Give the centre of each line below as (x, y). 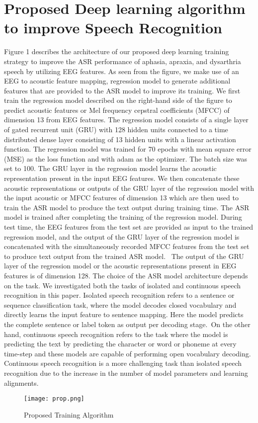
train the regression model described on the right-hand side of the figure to (118, 100)
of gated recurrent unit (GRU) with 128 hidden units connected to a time (116, 129)
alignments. (21, 382)
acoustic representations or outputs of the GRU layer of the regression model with (129, 188)
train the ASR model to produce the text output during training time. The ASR (127, 207)
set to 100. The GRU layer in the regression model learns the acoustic (110, 168)
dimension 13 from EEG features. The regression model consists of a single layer (126, 120)
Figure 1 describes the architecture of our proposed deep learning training (117, 51)
